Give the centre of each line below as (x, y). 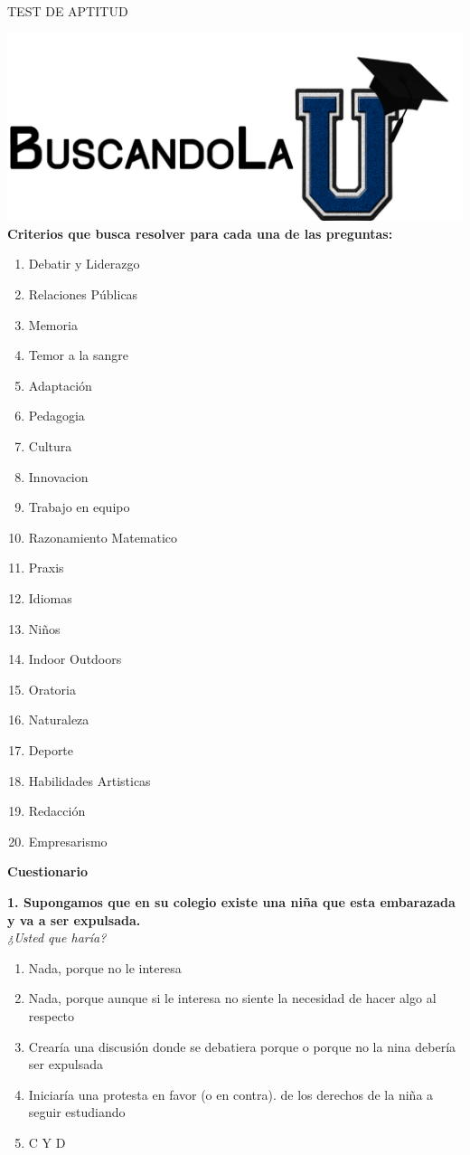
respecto (52, 1015)
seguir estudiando (77, 1112)
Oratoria (52, 689)
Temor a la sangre (78, 355)
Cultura (50, 446)
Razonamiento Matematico (103, 537)
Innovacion (58, 476)
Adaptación (60, 385)
